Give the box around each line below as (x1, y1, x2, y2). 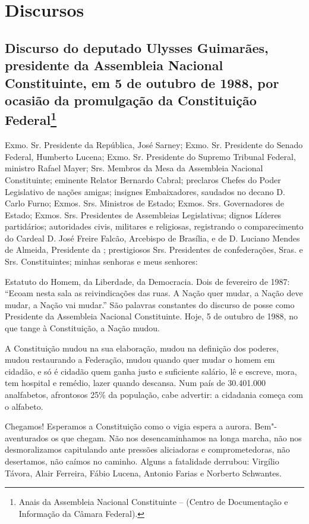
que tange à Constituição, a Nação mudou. (5, 322, 160, 334)
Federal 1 (5, 108, 57, 129)
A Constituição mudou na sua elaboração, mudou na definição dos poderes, (5, 341, 279, 354)
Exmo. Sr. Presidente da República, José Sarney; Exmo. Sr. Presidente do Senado (5, 139, 303, 151)
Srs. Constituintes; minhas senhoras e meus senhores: (5, 255, 198, 268)
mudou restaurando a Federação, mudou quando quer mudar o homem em (5, 353, 275, 366)
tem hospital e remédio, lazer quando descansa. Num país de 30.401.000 (5, 376, 266, 389)
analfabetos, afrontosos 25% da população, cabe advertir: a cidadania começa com (5, 388, 304, 401)
